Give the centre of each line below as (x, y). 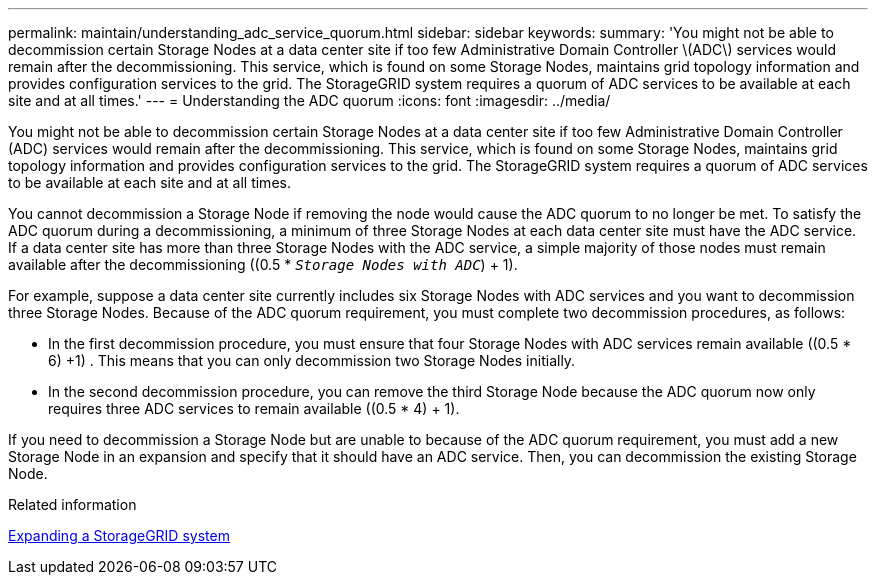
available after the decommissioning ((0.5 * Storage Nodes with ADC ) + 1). (263, 264)
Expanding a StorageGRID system (119, 535)
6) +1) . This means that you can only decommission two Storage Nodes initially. (312, 360)
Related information (72, 504)
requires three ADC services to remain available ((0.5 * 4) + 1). (254, 408)
